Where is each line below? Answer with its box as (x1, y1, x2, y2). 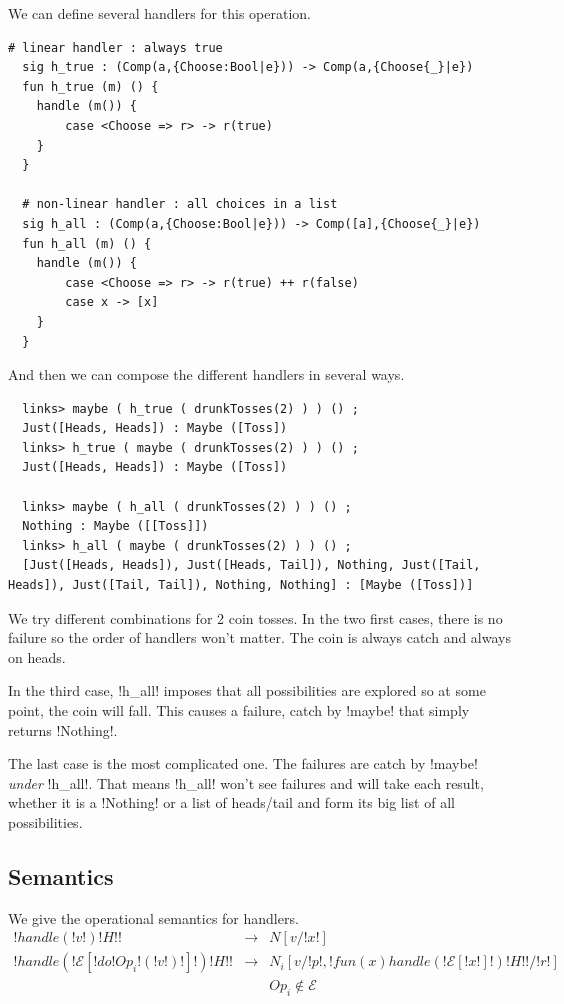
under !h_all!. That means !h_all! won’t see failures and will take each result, (8, 772, 484, 793)
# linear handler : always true (8, 40, 223, 55)
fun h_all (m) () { (22, 236, 152, 251)
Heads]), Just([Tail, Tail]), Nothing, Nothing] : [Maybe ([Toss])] (8, 578, 474, 593)
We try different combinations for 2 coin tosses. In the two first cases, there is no (8, 607, 503, 628)
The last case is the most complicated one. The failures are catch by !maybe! (8, 753, 478, 774)
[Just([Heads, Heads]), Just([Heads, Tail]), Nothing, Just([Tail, (22, 558, 481, 573)
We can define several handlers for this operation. (8, 3, 311, 23)
